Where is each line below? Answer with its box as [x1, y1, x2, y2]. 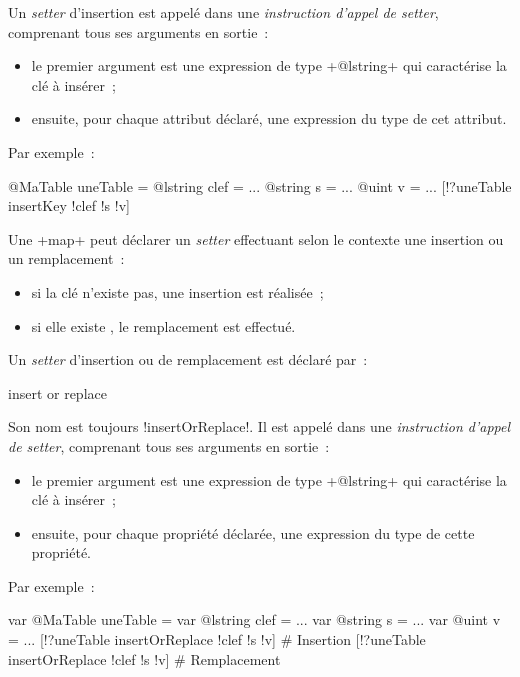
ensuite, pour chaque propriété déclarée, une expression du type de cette [31, 522, 475, 543]
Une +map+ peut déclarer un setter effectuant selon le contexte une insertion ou [8, 228, 504, 249]
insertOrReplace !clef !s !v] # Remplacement [8, 648, 281, 669]
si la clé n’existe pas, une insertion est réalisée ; [31, 281, 324, 302]
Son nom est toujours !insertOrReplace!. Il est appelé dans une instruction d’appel [8, 416, 511, 437]
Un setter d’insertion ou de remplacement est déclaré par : [8, 349, 368, 370]
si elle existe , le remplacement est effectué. [31, 315, 296, 336]
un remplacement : [8, 248, 125, 269]
